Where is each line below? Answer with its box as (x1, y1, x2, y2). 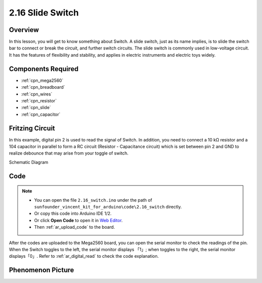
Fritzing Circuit (9, 124, 55, 132)
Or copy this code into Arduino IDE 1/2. (34, 211, 112, 217)
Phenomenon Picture (9, 266, 74, 274)
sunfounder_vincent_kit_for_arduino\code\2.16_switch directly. (34, 204, 182, 209)
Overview (9, 26, 39, 34)
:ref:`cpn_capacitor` (21, 111, 61, 117)
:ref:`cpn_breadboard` (21, 84, 65, 90)
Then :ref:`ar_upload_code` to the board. (34, 224, 115, 230)
